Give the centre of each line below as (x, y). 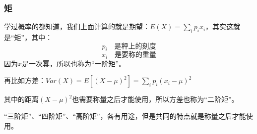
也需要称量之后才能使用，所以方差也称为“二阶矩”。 (155, 99)
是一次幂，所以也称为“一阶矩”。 (74, 63)
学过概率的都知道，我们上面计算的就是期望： (77, 26)
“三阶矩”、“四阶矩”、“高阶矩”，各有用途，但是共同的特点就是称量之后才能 (125, 116)
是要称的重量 (136, 55)
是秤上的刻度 (135, 46)
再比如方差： (25, 80)
